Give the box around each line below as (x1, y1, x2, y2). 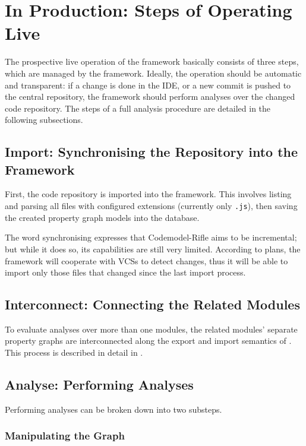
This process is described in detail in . (5, 346, 143, 359)
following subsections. (5, 113, 83, 126)
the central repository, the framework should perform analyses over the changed (5, 90, 295, 103)
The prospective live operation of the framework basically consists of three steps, (5, 55, 299, 68)
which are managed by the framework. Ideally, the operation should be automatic (5, 67, 302, 79)
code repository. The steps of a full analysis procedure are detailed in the (5, 102, 271, 114)
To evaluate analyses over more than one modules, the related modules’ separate (5, 322, 298, 335)
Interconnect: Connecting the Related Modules (5, 295, 300, 314)
